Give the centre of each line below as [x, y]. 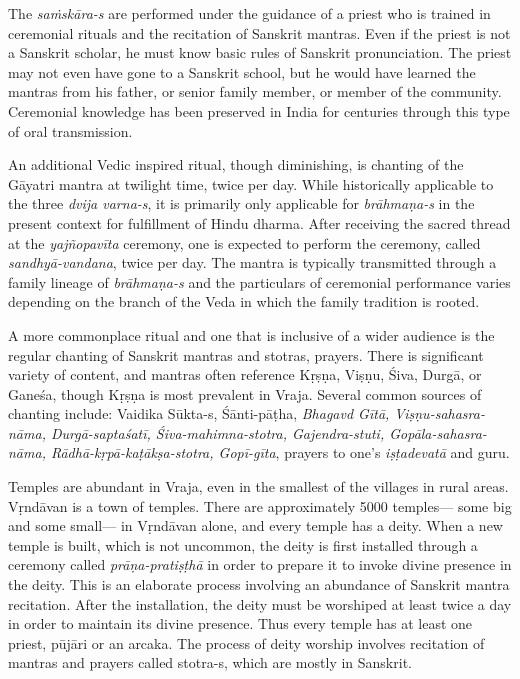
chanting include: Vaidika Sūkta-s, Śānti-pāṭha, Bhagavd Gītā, [199, 413]
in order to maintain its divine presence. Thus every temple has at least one [240, 623]
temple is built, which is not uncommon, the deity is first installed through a [243, 544]
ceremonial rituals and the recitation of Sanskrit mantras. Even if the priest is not [259, 32]
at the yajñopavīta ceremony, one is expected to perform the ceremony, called [244, 242]
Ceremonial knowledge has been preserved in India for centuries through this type [259, 110]
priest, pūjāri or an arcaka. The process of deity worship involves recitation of [246, 642]
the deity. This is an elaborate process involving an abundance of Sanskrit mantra [259, 584]
